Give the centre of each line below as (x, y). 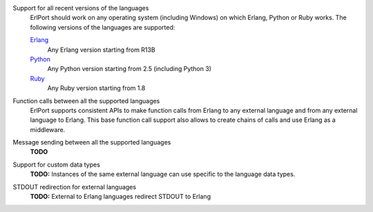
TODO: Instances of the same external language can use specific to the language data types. (163, 174)
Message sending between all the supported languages (92, 142)
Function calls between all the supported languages (86, 100)
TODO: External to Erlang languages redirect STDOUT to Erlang (120, 197)
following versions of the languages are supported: (103, 27)
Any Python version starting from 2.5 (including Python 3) (130, 69)
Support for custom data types (56, 165)
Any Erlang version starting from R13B (101, 50)
